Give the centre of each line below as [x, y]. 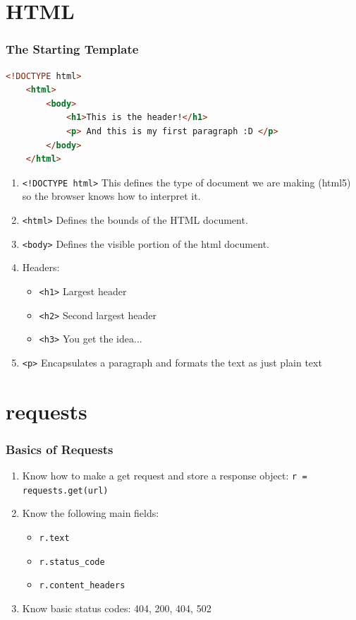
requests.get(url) [65, 490]
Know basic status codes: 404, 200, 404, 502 [117, 608]
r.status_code [72, 562]
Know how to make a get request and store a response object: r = [165, 476]
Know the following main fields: [91, 513]
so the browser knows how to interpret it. [111, 196]
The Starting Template [72, 49]
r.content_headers [82, 586]
